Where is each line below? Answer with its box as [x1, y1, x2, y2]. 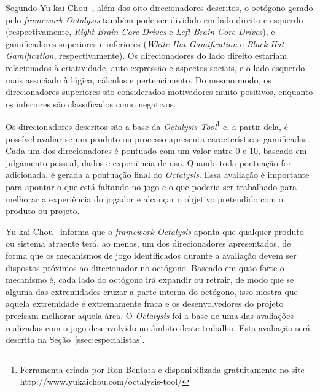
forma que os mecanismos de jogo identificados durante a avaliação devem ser [6, 248, 297, 261]
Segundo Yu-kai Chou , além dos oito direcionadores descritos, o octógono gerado [6, 1, 313, 13]
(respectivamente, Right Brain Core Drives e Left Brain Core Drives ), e [6, 25, 275, 38]
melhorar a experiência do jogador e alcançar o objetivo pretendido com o [6, 192, 283, 205]
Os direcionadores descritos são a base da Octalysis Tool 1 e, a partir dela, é [6, 118, 288, 133]
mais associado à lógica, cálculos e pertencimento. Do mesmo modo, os [6, 73, 271, 86]
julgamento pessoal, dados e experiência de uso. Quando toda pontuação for [6, 156, 292, 169]
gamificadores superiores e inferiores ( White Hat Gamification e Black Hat [6, 37, 284, 50]
